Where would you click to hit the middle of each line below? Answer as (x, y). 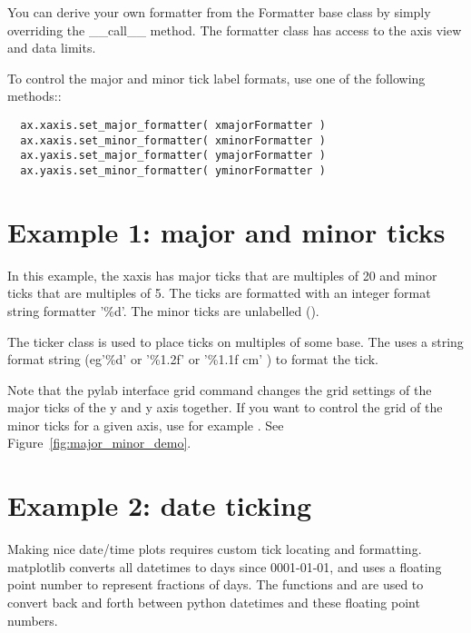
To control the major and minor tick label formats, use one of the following (216, 78)
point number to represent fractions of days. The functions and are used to (216, 584)
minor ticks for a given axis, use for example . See (146, 425)
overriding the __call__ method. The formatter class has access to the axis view (235, 30)
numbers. (33, 620)
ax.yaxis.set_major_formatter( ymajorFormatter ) (173, 156)
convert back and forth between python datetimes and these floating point (214, 602)
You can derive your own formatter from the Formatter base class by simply (219, 12)
